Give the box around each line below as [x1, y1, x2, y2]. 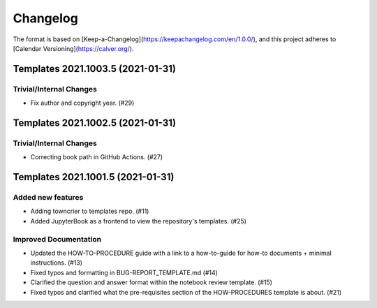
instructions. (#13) [30, 258, 83, 267]
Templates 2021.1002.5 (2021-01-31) [13, 117, 177, 129]
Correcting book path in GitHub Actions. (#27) [30, 153, 163, 161]
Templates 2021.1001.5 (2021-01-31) [13, 171, 175, 183]
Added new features [13, 193, 84, 203]
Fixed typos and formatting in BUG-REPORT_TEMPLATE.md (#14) [30, 268, 218, 277]
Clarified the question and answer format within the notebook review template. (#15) [30, 278, 272, 286]
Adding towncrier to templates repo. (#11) [30, 207, 149, 216]
